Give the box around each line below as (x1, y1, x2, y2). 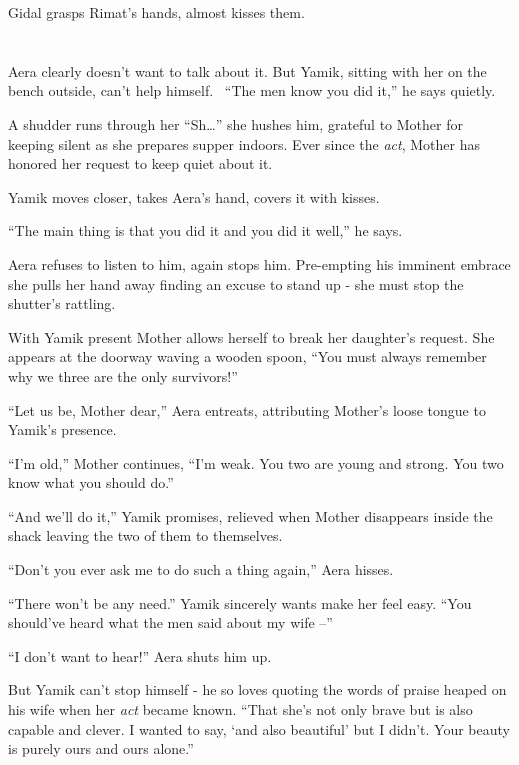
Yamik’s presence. (8, 419, 117, 440)
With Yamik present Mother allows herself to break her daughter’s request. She (8, 326, 495, 347)
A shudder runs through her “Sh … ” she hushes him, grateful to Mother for (8, 113, 463, 134)
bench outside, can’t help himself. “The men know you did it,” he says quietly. (8, 80, 496, 101)
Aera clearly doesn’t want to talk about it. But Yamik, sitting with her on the (8, 60, 487, 81)
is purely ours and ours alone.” (8, 738, 194, 759)
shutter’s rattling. (8, 293, 116, 314)
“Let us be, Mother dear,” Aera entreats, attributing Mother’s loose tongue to (8, 399, 486, 420)
